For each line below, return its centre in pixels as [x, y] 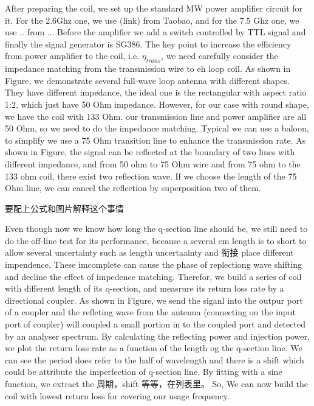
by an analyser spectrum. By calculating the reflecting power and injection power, [157, 336]
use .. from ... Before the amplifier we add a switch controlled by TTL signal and [155, 32]
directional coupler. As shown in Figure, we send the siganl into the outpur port [154, 300]
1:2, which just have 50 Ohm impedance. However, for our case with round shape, [157, 104]
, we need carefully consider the [220, 56]
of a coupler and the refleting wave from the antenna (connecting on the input [150, 312]
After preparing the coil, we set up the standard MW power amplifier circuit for [154, 8]
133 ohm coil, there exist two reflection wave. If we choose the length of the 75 [151, 176]
